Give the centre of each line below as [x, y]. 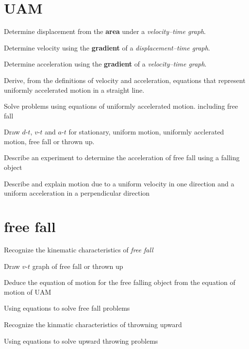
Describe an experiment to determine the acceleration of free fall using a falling [122, 158]
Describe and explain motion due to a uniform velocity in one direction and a [119, 183]
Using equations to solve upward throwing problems [81, 341]
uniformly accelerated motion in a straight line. [74, 90]
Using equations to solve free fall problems [67, 308]
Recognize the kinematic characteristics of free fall [79, 249]
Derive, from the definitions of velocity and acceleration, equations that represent [125, 80]
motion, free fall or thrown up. [49, 141]
